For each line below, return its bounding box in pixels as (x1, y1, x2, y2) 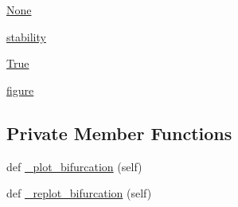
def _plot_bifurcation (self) (6, 158, 142, 174)
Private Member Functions (6, 120, 232, 145)
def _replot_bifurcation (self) (6, 185, 152, 201)
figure (6, 81, 34, 98)
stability (6, 28, 46, 45)
